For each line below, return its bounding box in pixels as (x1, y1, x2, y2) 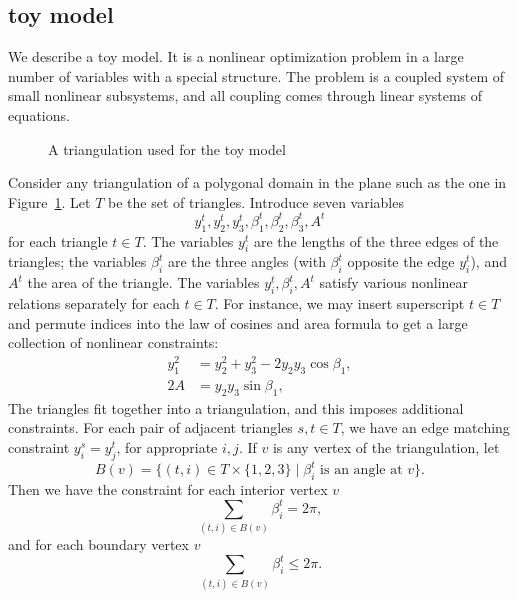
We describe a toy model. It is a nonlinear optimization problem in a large (8, 46, 464, 67)
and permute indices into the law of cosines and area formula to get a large (8, 312, 468, 333)
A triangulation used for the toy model (48, 138, 286, 159)
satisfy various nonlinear (319, 272, 469, 293)
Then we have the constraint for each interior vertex (8, 478, 328, 499)
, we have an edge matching (340, 417, 510, 438)
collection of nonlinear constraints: (8, 332, 219, 353)
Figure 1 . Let (8, 191, 91, 212)
